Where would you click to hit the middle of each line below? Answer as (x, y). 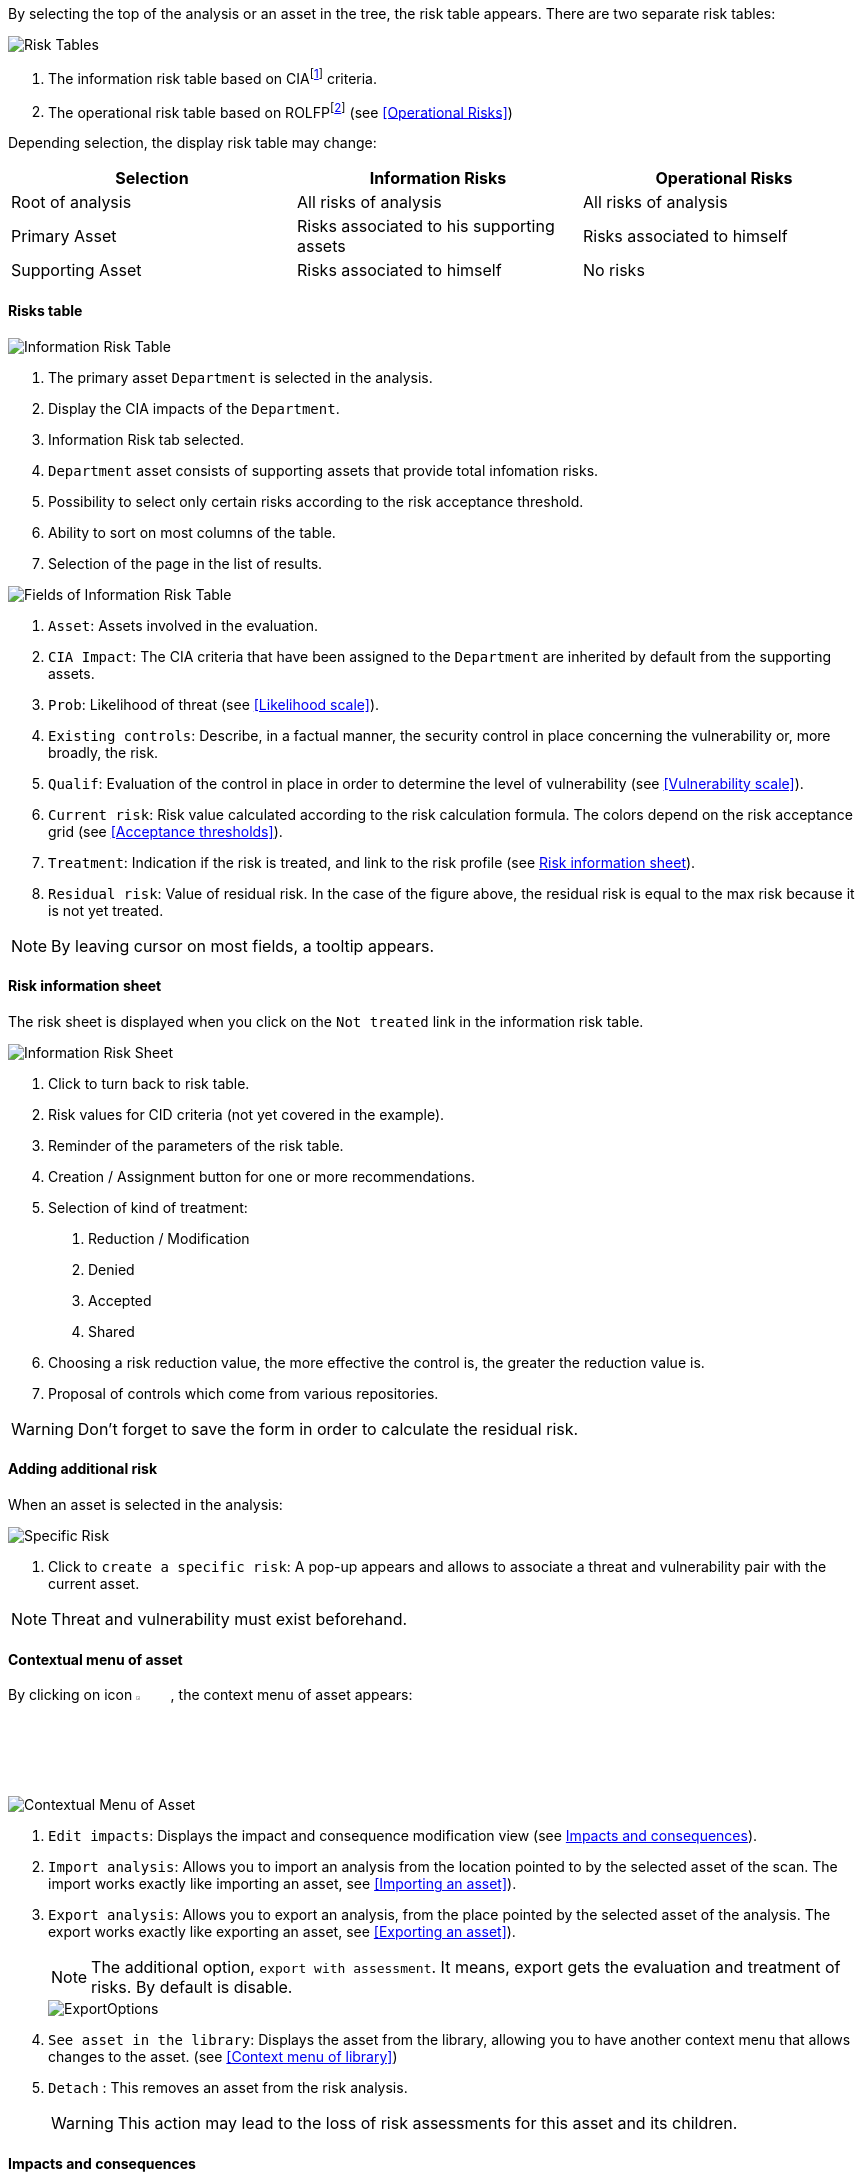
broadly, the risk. (103, 752)
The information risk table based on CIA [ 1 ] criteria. (213, 77)
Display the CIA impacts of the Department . (194, 408)
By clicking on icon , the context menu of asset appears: (210, 1695)
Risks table (45, 310)
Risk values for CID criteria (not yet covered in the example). (246, 1114)
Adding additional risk (83, 1469)
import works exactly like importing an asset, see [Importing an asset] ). (282, 1884)
